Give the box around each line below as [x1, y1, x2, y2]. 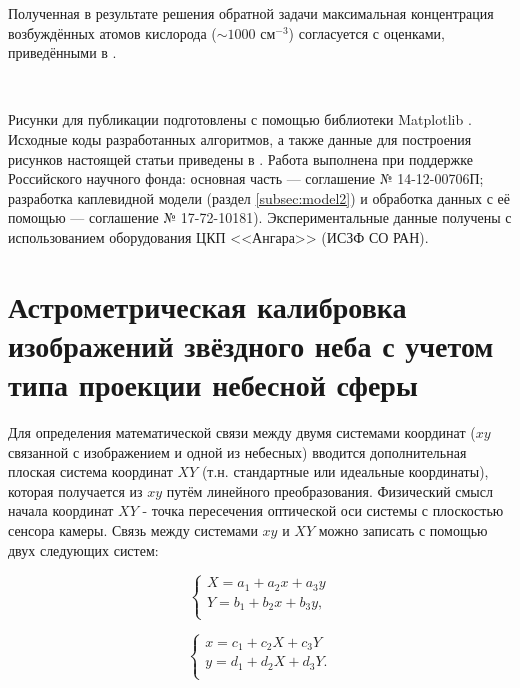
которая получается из [8, 480, 143, 501]
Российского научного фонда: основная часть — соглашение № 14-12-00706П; [8, 168, 484, 189]
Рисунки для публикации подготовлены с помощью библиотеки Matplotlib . [8, 109, 472, 130]
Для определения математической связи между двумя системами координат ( [8, 422, 476, 443]
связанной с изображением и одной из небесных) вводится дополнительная [8, 441, 467, 462]
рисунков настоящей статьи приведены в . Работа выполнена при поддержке [8, 148, 473, 169]
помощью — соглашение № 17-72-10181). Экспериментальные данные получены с [8, 207, 512, 228]
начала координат [8, 500, 114, 521]
